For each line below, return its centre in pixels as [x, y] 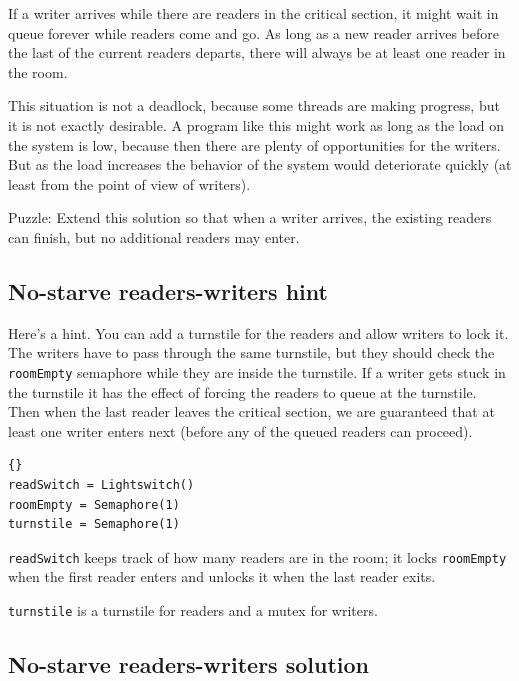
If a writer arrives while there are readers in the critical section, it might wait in [253, 13]
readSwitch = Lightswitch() [101, 484]
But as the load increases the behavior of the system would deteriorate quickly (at [260, 164]
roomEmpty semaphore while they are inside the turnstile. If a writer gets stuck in [257, 371]
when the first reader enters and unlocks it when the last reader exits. [222, 576]
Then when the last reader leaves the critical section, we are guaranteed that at [251, 411]
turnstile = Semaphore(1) [94, 524]
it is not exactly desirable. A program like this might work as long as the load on [256, 124]
